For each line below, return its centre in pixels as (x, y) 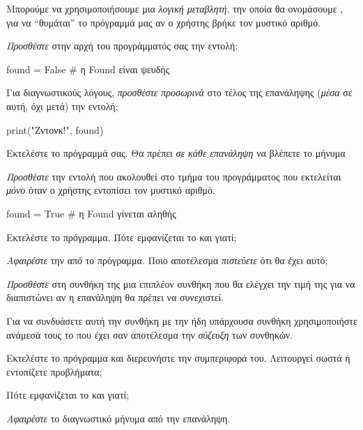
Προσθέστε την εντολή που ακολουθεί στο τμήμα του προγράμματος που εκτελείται (174, 176)
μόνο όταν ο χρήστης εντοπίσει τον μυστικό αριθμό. (111, 190)
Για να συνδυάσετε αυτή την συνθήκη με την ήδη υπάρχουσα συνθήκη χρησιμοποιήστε (182, 320)
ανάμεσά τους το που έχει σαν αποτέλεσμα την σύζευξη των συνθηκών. (150, 334)
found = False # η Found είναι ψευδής (88, 69)
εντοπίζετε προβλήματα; (54, 371)
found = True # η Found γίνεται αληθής (91, 213)
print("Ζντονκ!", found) (55, 129)
